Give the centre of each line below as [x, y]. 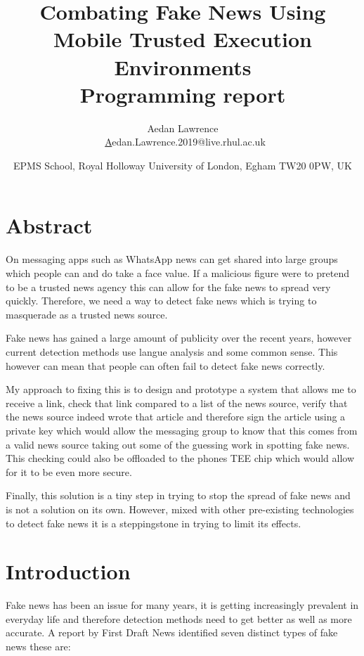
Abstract [49, 225]
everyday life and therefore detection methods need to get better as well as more [179, 618]
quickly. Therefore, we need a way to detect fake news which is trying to [161, 301]
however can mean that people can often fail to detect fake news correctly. [165, 365]
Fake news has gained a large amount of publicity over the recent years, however [179, 338]
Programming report [183, 94]
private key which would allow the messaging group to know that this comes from [182, 430]
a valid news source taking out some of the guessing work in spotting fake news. [178, 444]
